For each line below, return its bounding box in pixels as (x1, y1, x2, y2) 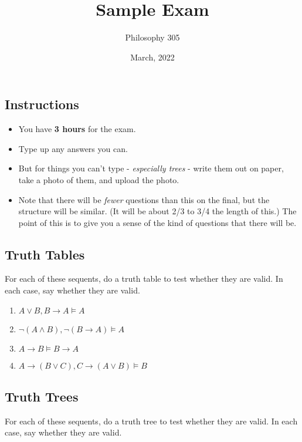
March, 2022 (130, 50, 175, 63)
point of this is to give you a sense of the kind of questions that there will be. (18, 216, 297, 228)
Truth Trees (5, 387, 79, 406)
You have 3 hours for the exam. (18, 123, 136, 135)
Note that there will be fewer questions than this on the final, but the (18, 193, 270, 205)
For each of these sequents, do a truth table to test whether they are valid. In (5, 272, 283, 285)
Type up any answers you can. (18, 142, 128, 154)
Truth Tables (5, 245, 85, 263)
